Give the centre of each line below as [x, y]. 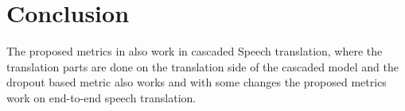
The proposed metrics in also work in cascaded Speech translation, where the [195, 51]
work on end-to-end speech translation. [101, 97]
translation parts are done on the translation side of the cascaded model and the [202, 66]
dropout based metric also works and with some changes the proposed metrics [197, 82]
